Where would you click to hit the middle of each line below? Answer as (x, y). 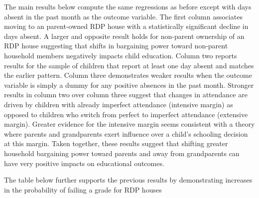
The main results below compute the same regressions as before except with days (128, 6)
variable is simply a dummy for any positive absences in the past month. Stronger (129, 85)
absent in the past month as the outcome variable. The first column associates (123, 16)
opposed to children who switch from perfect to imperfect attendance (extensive (126, 114)
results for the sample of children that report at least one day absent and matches (129, 65)
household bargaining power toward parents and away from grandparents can (122, 153)
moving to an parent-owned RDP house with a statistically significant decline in (126, 26)
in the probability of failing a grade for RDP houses (83, 189)
